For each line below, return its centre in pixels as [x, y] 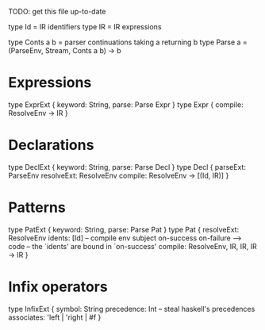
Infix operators [58, 287]
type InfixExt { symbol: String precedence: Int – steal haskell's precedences [132, 309]
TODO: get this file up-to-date [57, 12]
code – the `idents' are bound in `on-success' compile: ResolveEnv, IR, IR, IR [132, 246]
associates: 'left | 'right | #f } [55, 317]
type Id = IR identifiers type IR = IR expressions [85, 27]
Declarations [51, 145]
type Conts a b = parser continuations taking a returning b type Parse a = [128, 42]
